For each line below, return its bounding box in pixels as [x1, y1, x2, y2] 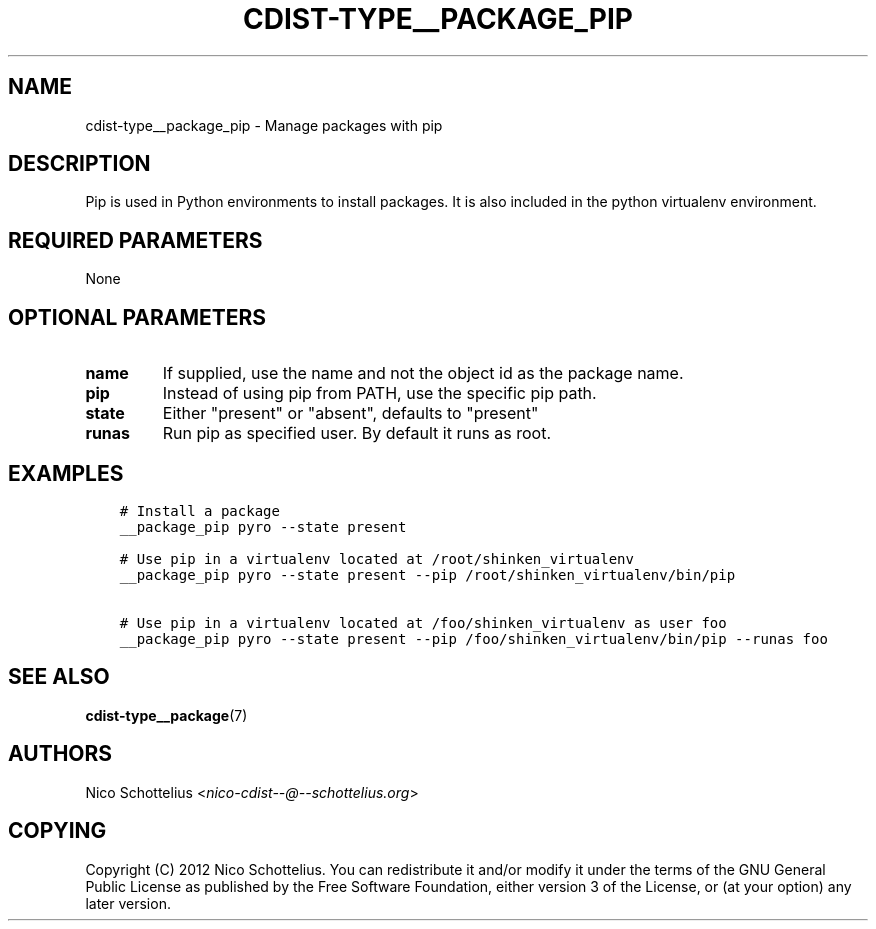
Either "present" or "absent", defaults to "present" [162, 403, 539, 424]
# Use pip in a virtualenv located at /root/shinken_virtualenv [119, 550, 634, 567]
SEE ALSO [8, 664, 110, 690]
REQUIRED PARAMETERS [8, 227, 263, 253]
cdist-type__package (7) [85, 706, 248, 724]
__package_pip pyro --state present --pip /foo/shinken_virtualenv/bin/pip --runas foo [119, 630, 828, 647]
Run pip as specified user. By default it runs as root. [162, 423, 552, 444]
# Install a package [119, 502, 280, 519]
